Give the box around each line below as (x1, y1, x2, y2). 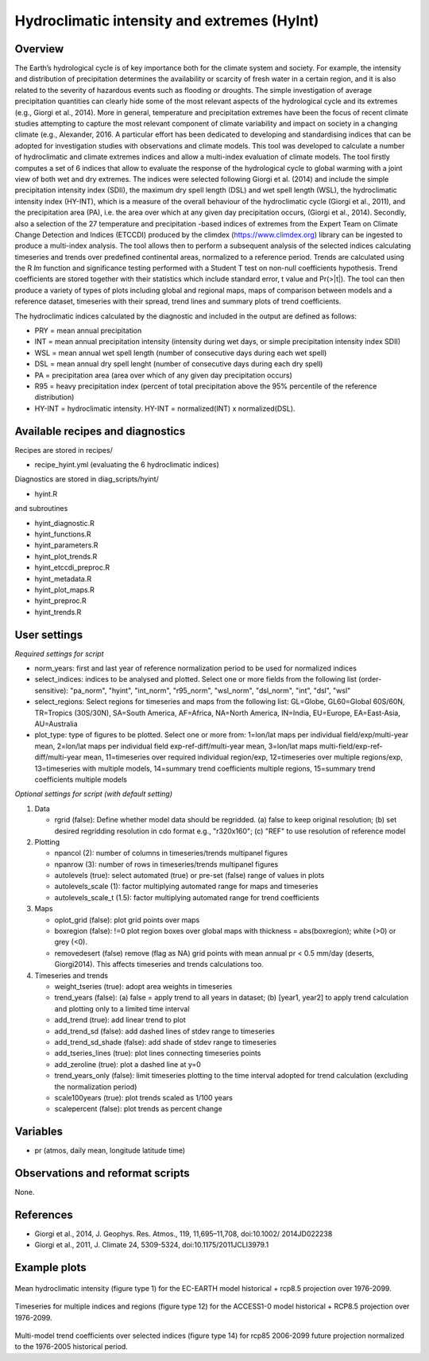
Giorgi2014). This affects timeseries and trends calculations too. (54, 960, 264, 969)
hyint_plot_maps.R (34, 585, 95, 594)
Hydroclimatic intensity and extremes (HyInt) (14, 12, 319, 29)
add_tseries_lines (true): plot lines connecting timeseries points (54, 1049, 261, 1058)
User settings (14, 628, 83, 641)
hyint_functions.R (34, 529, 91, 539)
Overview (14, 42, 64, 56)
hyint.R (34, 489, 58, 498)
